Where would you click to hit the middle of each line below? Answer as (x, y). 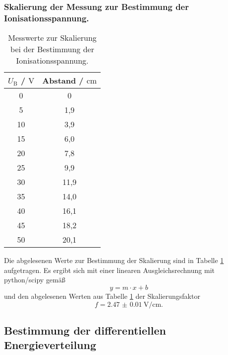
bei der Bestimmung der (52, 49)
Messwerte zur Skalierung (52, 38)
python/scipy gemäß (35, 280)
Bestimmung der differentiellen (85, 330)
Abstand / (63, 81)
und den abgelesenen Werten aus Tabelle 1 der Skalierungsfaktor (102, 296)
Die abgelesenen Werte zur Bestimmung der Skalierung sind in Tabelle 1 (114, 260)
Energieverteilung (50, 345)
